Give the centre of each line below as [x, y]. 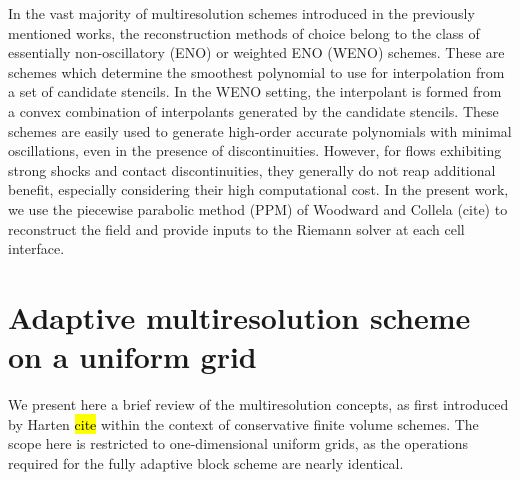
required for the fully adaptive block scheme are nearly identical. [206, 462]
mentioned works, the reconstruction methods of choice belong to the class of [244, 32]
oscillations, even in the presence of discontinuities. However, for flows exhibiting [255, 150]
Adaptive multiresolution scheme [239, 316]
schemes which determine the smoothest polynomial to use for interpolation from [256, 71]
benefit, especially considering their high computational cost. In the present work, [258, 189]
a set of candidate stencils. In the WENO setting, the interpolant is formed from [255, 91]
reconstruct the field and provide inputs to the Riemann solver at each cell [236, 228]
